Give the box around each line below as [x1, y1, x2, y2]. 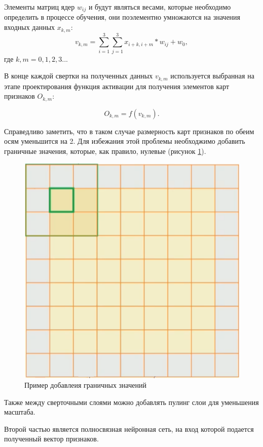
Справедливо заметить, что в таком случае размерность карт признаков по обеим [4, 126, 254, 136]
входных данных [4, 22, 55, 32]
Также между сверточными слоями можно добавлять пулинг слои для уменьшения [4, 396, 259, 407]
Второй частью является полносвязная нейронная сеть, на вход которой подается [4, 423, 254, 434]
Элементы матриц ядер [4, 2, 75, 12]
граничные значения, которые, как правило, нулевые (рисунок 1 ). [4, 145, 206, 156]
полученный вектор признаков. [4, 433, 99, 444]
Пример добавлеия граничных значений [24, 380, 146, 390]
